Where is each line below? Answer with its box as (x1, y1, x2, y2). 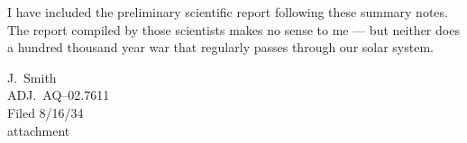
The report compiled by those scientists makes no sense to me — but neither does (7, 20, 460, 39)
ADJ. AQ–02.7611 (7, 85, 110, 104)
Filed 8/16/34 (7, 103, 84, 121)
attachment (7, 121, 70, 139)
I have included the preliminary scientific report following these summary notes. (7, 3, 448, 21)
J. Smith (7, 67, 57, 86)
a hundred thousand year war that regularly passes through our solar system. (7, 38, 434, 57)
